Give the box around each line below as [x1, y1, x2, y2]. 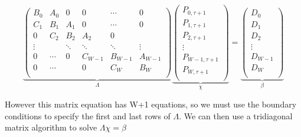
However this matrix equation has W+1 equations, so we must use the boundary [5, 98, 297, 110]
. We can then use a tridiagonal [179, 109, 293, 122]
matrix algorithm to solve [5, 121, 97, 133]
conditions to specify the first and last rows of [5, 109, 171, 122]
